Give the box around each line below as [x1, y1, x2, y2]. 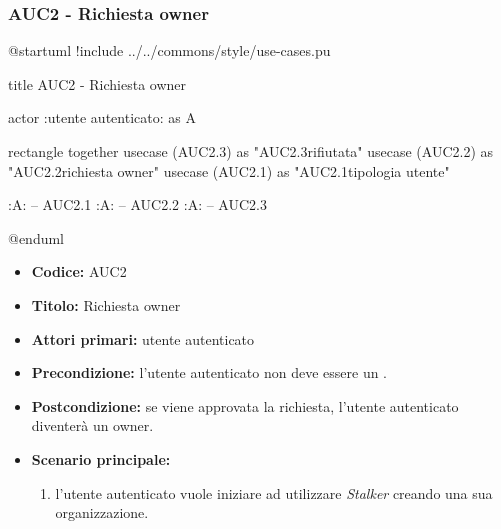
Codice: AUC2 [31, 261, 127, 282]
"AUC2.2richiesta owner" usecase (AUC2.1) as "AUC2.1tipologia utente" [8, 160, 450, 181]
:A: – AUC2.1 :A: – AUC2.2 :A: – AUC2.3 [8, 194, 267, 215]
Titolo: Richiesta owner [31, 294, 181, 315]
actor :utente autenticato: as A [8, 107, 196, 128]
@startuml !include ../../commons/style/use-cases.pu [8, 40, 331, 61]
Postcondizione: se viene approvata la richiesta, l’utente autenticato [31, 395, 459, 416]
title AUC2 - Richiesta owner [8, 73, 186, 94]
